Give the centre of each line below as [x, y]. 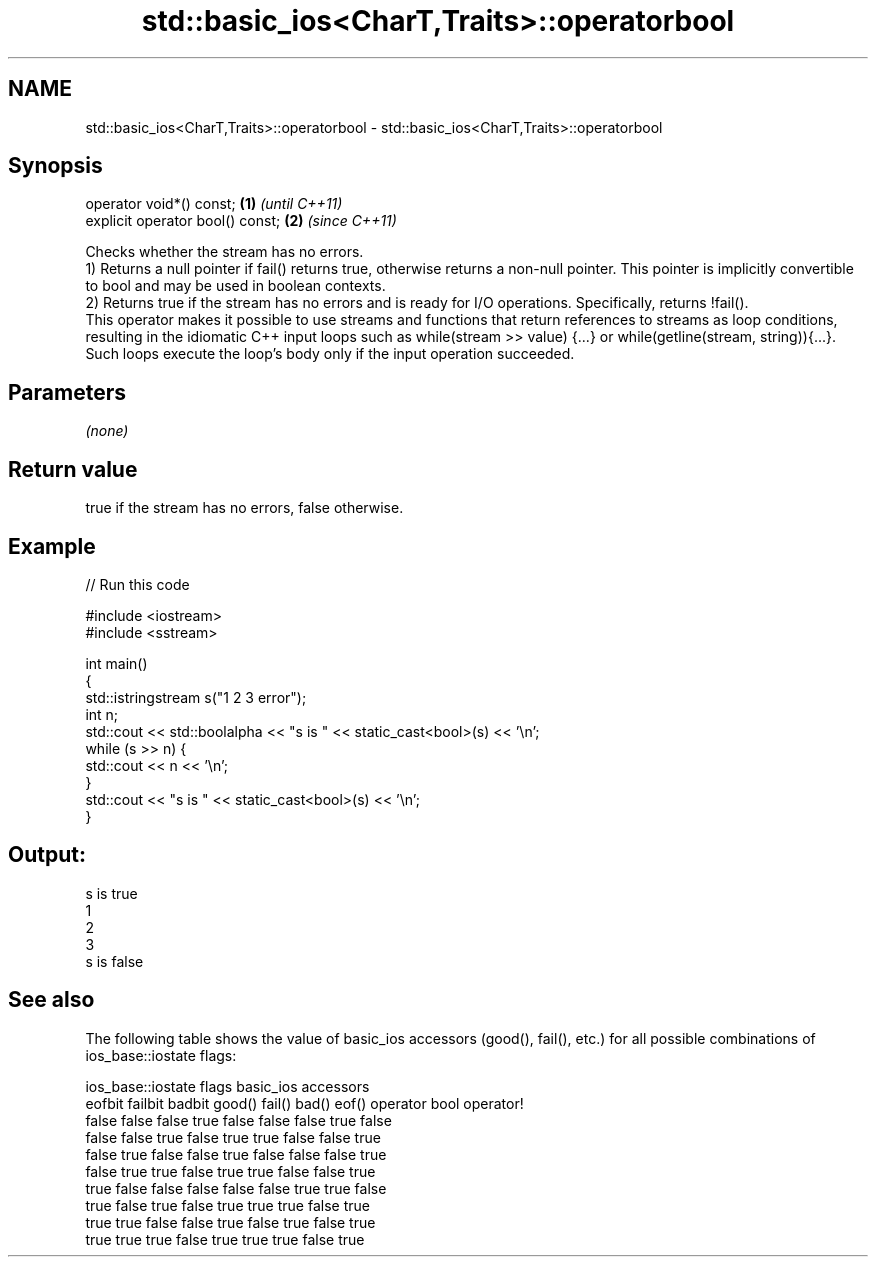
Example [52, 546]
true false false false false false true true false [236, 1188]
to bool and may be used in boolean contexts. [235, 286]
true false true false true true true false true [227, 1205]
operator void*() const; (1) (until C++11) [214, 204]
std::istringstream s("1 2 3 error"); [196, 697]
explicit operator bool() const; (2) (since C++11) [241, 221]
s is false [114, 961]
